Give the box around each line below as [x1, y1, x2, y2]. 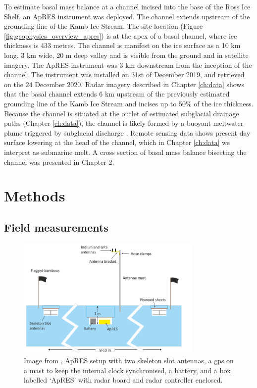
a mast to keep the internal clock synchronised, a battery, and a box [24, 365, 231, 375]
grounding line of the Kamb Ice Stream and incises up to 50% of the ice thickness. [4, 98, 254, 108]
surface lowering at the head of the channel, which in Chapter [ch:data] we [4, 137, 230, 147]
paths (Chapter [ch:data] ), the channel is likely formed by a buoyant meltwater [4, 118, 244, 128]
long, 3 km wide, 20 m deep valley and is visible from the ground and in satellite [4, 49, 249, 60]
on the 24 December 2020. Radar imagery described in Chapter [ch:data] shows [4, 79, 244, 89]
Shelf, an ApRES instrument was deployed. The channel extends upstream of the [4, 11, 250, 21]
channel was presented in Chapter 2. [4, 156, 114, 167]
